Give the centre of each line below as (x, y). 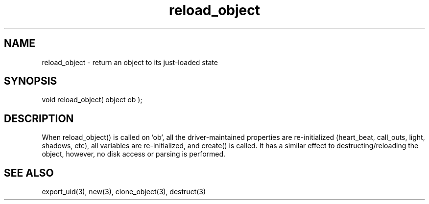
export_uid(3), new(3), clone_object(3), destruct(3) (124, 192)
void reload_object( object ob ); (92, 100)
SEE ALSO (29, 173)
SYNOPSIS (31, 81)
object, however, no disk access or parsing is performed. (134, 154)
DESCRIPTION (39, 118)
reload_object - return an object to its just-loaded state (130, 62)
